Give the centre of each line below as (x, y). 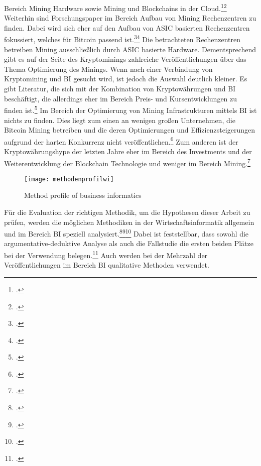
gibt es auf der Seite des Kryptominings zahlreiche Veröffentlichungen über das (125, 59)
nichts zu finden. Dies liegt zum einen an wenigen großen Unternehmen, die (120, 120)
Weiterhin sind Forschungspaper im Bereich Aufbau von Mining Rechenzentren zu (130, 18)
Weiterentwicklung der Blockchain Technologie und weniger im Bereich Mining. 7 (127, 162)
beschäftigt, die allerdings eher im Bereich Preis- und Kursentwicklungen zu (121, 98)
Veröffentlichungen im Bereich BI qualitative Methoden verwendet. (107, 265)
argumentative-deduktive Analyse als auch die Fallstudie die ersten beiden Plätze (129, 243)
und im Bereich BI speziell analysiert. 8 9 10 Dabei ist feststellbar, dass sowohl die (126, 233)
